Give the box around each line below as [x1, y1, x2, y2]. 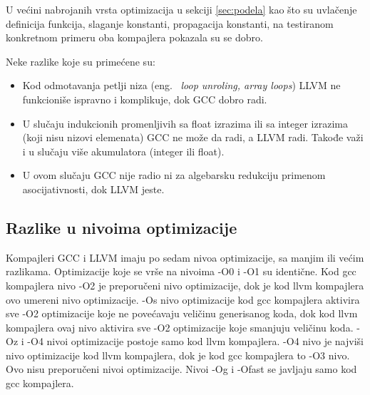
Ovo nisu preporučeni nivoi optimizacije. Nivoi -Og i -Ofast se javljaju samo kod [6, 361, 357, 376]
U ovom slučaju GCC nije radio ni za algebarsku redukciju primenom [22, 168, 326, 183]
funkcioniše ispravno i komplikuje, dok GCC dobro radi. [22, 91, 267, 106]
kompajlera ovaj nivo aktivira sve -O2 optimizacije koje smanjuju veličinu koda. [6, 319, 354, 334]
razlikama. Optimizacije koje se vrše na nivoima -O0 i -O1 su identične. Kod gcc [6, 264, 356, 279]
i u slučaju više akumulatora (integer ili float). [22, 143, 225, 158]
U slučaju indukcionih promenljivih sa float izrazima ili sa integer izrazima [22, 116, 348, 130]
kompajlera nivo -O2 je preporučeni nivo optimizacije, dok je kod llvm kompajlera [6, 277, 364, 292]
